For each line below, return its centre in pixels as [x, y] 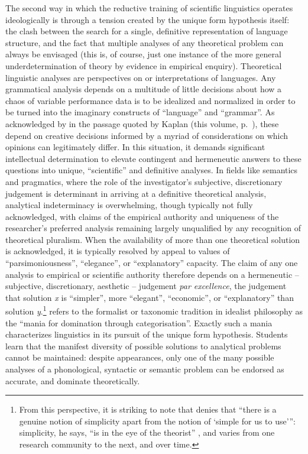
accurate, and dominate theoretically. [73, 380]
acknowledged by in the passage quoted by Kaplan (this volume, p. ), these [142, 123]
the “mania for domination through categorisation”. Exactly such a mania [139, 322]
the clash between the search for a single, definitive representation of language [147, 31]
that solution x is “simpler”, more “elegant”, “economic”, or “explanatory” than [150, 297]
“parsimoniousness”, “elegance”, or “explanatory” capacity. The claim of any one [152, 263]
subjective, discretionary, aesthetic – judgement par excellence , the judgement [146, 286]
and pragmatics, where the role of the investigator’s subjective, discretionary [144, 181]
